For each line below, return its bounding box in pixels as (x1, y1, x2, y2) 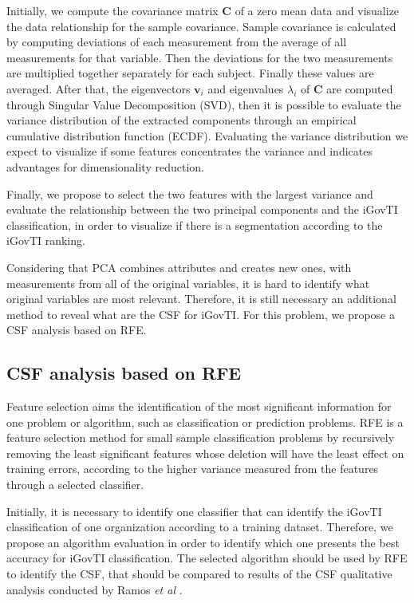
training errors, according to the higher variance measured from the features (6, 460, 379, 477)
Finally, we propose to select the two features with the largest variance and (6, 185, 373, 202)
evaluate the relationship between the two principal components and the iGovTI (6, 201, 398, 218)
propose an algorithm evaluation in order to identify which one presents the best (6, 534, 400, 550)
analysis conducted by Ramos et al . (6, 581, 183, 597)
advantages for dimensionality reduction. (6, 158, 204, 175)
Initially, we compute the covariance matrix (6, 2, 219, 18)
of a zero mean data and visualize (235, 2, 400, 18)
